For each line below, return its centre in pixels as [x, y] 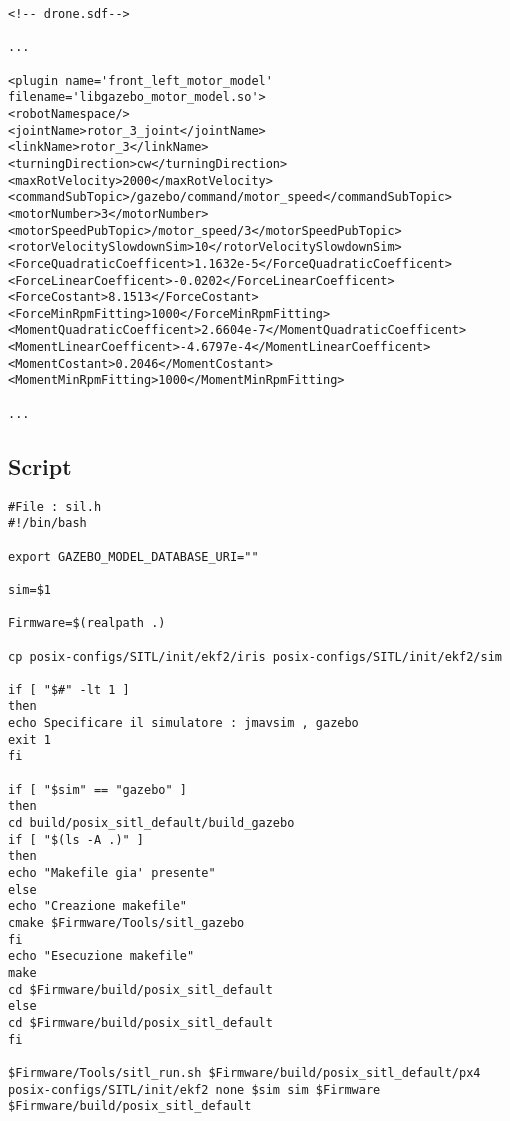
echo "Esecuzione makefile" [101, 956]
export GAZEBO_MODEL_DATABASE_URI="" [133, 556]
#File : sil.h [55, 506]
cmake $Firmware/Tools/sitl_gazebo [126, 923]
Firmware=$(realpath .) [87, 623]
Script [40, 465]
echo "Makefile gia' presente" [112, 873]
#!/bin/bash [47, 523]
